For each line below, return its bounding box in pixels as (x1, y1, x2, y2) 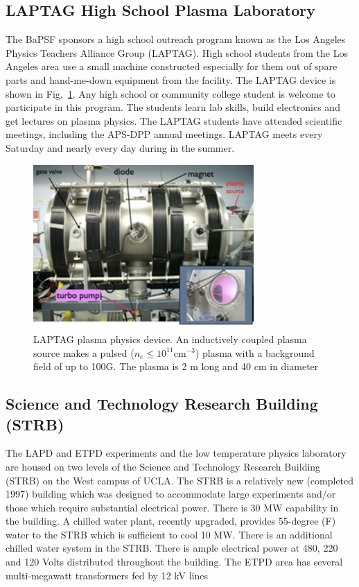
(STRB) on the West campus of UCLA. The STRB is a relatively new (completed (6, 473, 354, 487)
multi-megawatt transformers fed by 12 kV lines (6, 568, 208, 582)
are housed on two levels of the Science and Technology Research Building (6, 459, 321, 473)
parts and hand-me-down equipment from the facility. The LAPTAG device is (6, 72, 336, 87)
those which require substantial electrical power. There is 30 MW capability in (6, 500, 339, 514)
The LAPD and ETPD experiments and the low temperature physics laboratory (6, 446, 347, 460)
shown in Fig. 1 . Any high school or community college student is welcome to (6, 86, 335, 100)
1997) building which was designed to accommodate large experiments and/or (6, 487, 336, 501)
